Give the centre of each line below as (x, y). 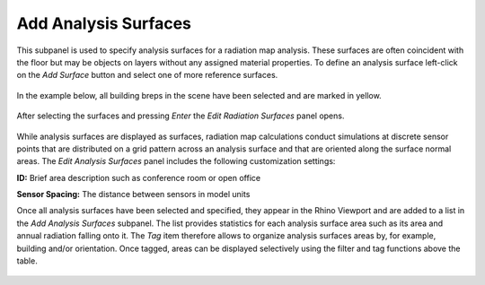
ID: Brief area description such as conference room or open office (138, 177)
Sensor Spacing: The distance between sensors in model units (133, 194)
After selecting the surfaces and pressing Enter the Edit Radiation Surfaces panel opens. (181, 116)
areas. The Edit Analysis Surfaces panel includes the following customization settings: (176, 161)
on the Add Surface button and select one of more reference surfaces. (147, 75)
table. (27, 261)
